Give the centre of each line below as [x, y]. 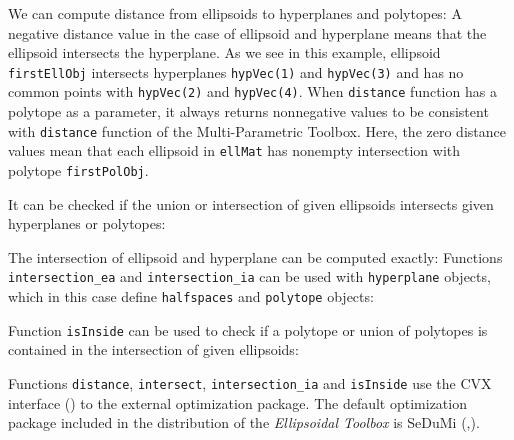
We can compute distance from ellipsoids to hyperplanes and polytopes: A [235, 13]
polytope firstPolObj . [78, 170]
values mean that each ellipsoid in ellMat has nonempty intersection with [234, 150]
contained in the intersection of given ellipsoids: [153, 349]
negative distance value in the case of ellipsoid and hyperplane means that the [247, 32]
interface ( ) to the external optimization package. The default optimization [237, 402]
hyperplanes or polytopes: [87, 223]
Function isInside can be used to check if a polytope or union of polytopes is [248, 329]
